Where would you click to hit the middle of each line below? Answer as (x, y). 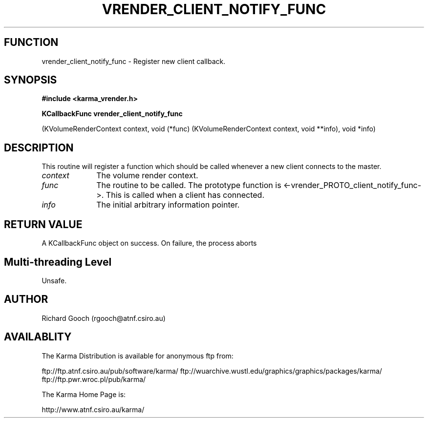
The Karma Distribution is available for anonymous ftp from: (138, 356)
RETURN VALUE (43, 224)
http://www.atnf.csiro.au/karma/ (93, 409)
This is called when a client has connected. (185, 195)
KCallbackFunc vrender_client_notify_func (112, 114)
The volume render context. (147, 176)
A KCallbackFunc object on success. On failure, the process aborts (149, 243)
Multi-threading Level (58, 262)
